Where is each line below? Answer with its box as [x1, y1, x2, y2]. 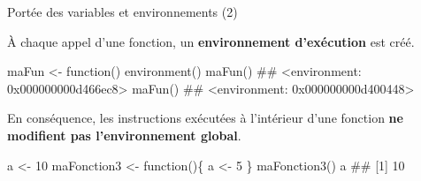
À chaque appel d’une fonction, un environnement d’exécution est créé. [7, 32, 415, 50]
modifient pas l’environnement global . [7, 125, 241, 144]
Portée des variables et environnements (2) [7, 3, 238, 20]
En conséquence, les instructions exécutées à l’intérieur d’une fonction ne [7, 109, 403, 127]
